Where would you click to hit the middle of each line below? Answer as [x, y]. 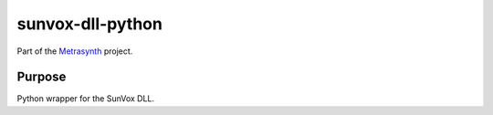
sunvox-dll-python [90, 24]
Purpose [42, 77]
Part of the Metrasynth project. [75, 51]
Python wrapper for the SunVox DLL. [86, 99]
